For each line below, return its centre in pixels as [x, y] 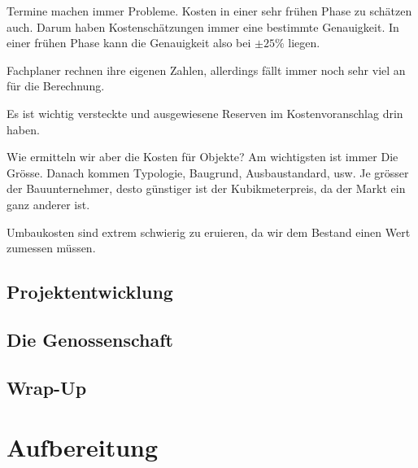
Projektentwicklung [90, 292]
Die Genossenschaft [90, 339]
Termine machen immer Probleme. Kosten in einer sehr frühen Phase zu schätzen [209, 11]
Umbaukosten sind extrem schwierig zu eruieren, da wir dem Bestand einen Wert [209, 232]
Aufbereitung [83, 447]
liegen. [304, 43]
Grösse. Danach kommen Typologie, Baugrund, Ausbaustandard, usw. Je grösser [208, 172]
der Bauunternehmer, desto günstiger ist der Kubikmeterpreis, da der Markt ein [206, 188]
